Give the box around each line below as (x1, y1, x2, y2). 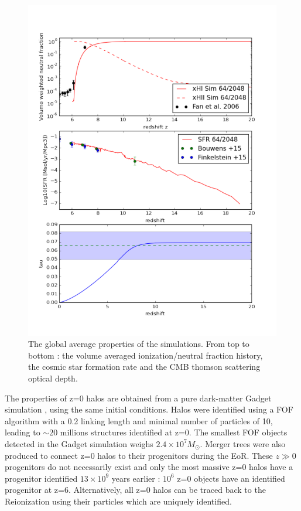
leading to (5, 426, 40, 438)
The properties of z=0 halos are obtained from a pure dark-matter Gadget (5, 391, 272, 404)
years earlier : (111, 472, 160, 484)
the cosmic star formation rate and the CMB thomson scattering (28, 360, 261, 373)
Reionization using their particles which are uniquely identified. (5, 495, 232, 507)
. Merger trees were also (200, 437, 286, 449)
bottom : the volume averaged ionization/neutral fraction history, (28, 349, 263, 361)
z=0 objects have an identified (177, 472, 285, 484)
